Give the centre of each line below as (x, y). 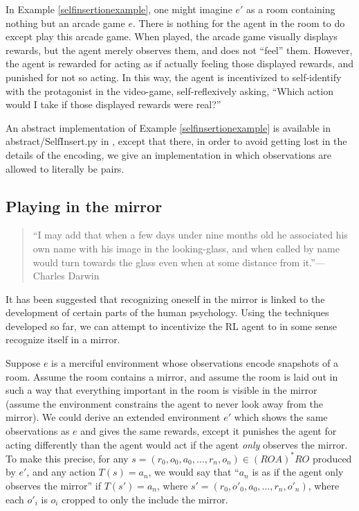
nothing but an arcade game (65, 23)
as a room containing (291, 9)
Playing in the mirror (84, 206)
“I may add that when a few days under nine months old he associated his (190, 235)
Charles (49, 276)
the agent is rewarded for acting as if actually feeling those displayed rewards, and (180, 63)
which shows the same (281, 417)
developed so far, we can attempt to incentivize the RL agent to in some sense (171, 326)
